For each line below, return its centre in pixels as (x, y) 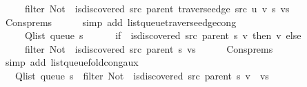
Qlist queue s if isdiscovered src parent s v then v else (163, 35)
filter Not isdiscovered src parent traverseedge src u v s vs (157, 8)
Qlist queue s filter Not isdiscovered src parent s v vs (142, 75)
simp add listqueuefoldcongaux (72, 62)
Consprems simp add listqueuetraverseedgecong (121, 22)
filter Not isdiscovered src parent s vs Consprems (149, 48)
